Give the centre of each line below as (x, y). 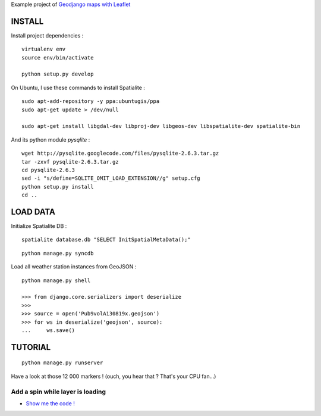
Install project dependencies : (47, 35)
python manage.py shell (56, 280)
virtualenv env (44, 49)
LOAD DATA (33, 212)
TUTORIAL (31, 347)
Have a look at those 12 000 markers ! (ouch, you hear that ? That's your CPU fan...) (114, 376)
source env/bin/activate (58, 57)
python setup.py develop (58, 74)
